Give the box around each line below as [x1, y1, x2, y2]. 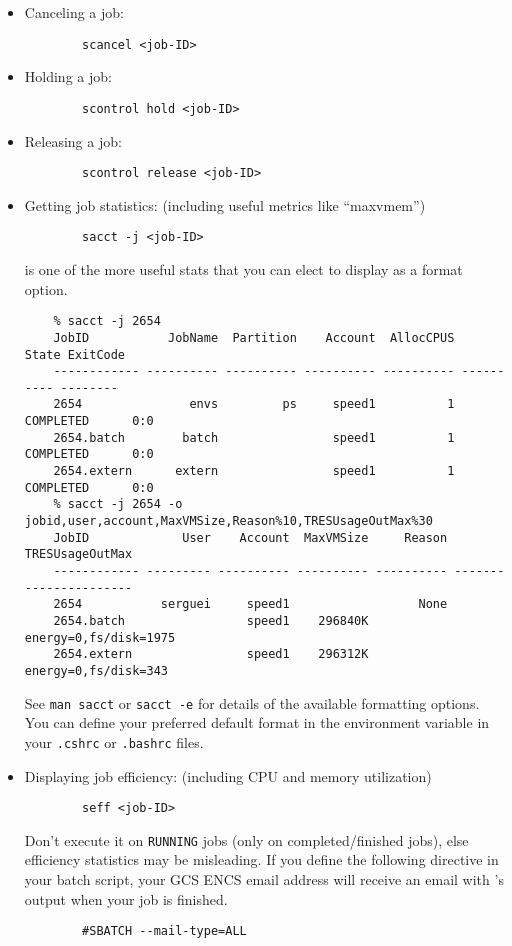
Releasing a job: [24, 130, 122, 151]
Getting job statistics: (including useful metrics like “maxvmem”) [24, 194, 426, 215]
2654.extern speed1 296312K [53, 647, 369, 662]
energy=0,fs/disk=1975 [24, 630, 176, 645]
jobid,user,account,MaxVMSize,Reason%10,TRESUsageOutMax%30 [24, 514, 433, 529]
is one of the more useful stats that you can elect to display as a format [24, 259, 463, 279]
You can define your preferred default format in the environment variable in [24, 712, 490, 733]
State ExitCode [24, 347, 126, 362]
